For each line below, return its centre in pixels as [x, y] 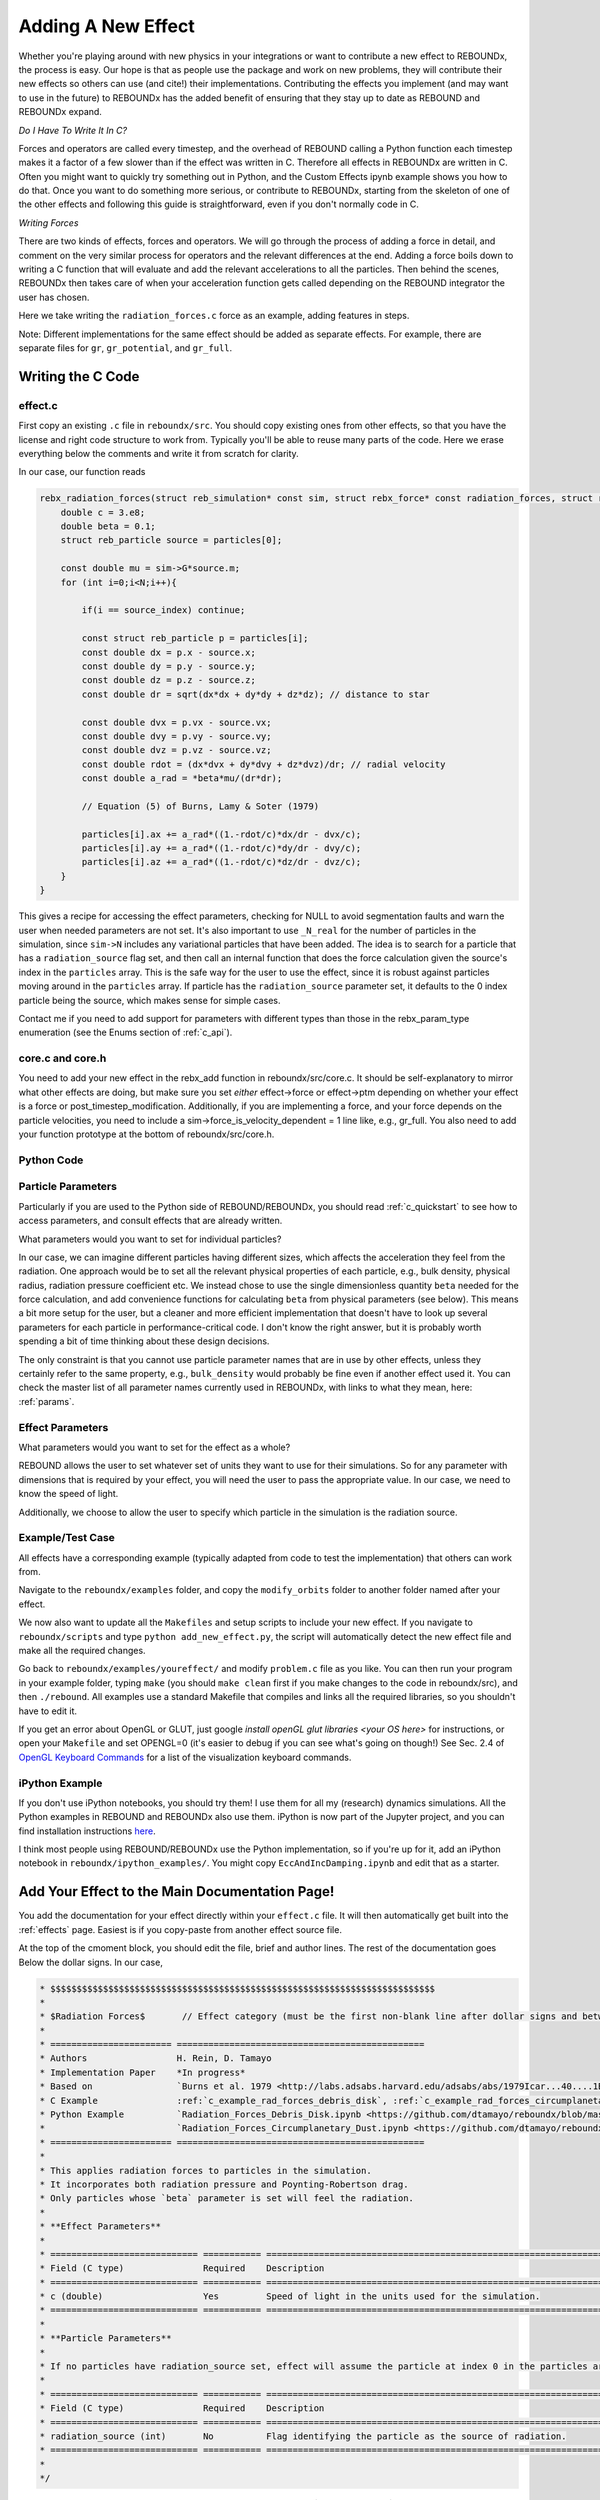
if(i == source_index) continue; [163, 610]
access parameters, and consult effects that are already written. [150, 1221]
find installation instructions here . [87, 1831]
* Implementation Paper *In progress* [142, 2072]
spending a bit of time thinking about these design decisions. [144, 1341]
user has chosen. [54, 297]
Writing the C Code [79, 376]
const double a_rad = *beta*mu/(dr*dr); [182, 778]
